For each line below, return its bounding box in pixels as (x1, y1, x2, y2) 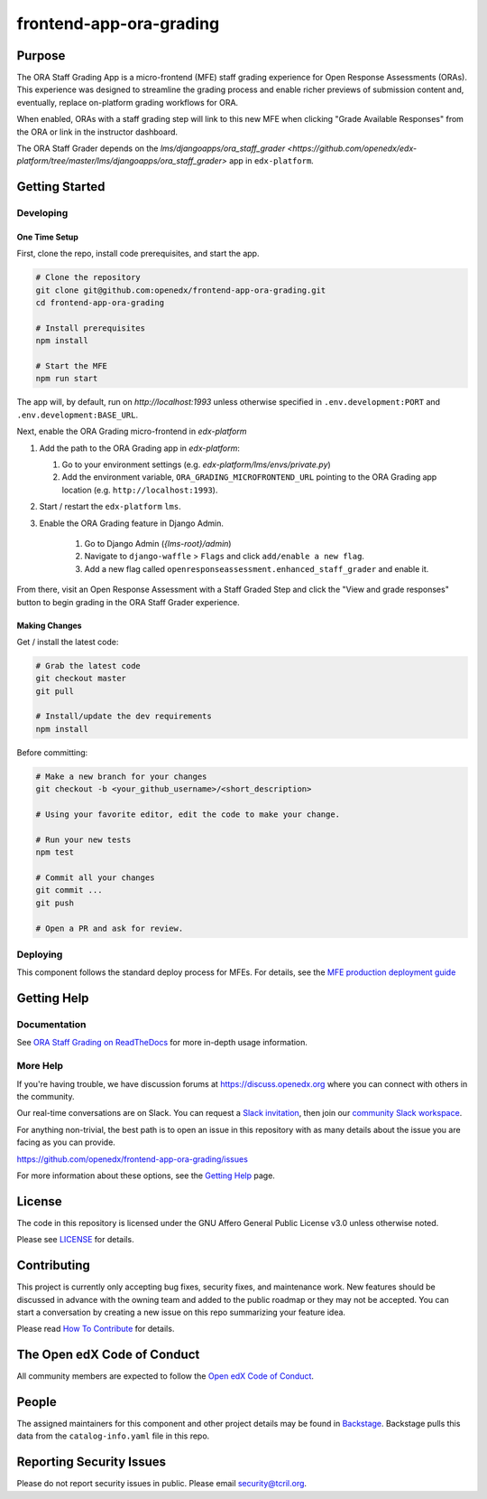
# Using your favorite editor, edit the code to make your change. (35, 810, 341, 820)
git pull (35, 686, 75, 696)
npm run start (35, 373, 98, 384)
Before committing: (16, 746, 88, 758)
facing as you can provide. (16, 1137, 116, 1148)
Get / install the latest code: (16, 636, 119, 647)
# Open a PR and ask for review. (35, 923, 184, 933)
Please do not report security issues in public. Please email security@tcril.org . (16, 1478, 307, 1489)
